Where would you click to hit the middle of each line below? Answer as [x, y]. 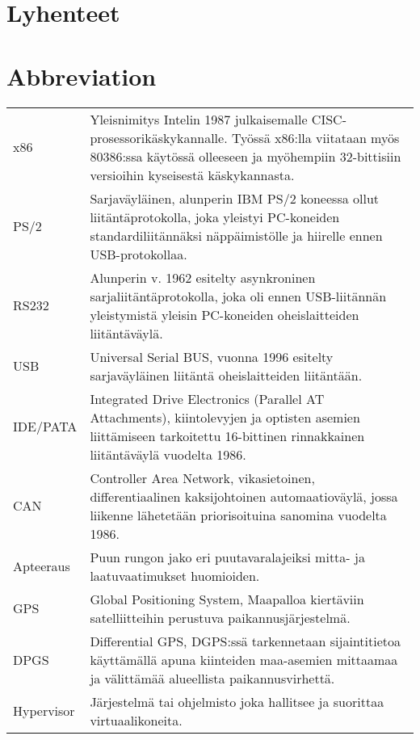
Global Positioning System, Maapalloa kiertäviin [227, 599]
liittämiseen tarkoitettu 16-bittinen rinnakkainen [227, 435]
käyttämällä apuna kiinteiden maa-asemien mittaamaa [244, 659]
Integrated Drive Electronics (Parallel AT [207, 398]
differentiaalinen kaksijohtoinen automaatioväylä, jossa [244, 496]
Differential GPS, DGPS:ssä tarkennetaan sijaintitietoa [245, 641]
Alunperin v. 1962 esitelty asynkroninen [203, 277]
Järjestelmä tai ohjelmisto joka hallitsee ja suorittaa [237, 701]
